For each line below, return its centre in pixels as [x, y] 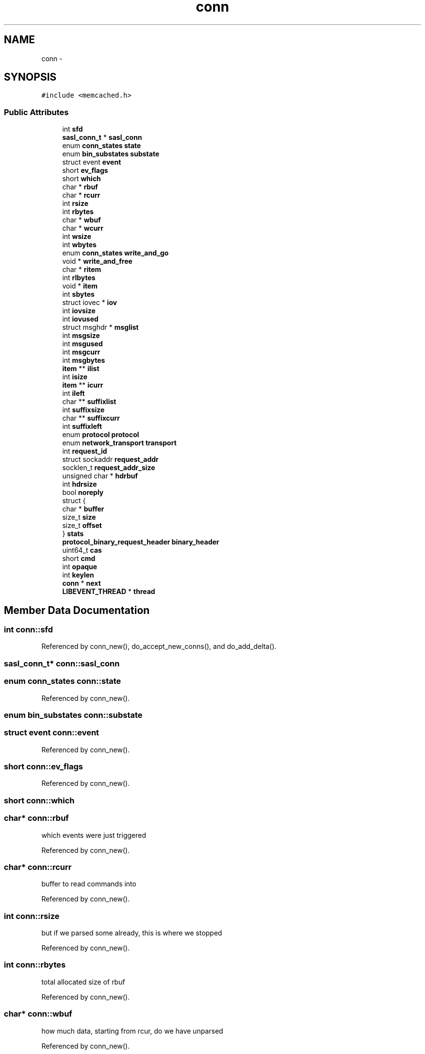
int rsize [75, 204]
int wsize [77, 237]
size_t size [79, 517]
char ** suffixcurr [91, 418]
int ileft [74, 393]
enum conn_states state [102, 146]
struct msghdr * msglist [100, 327]
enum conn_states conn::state [63, 681]
